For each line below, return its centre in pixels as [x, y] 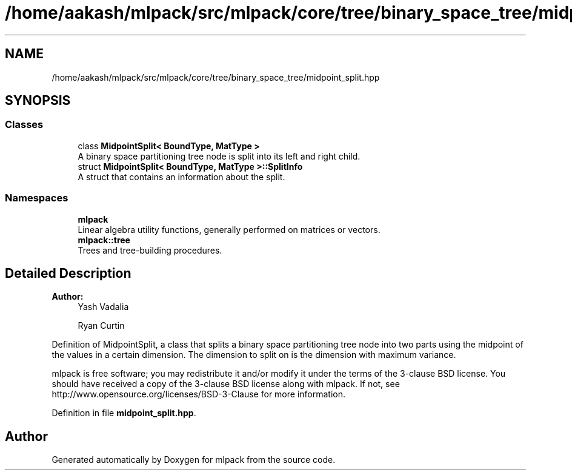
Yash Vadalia [103, 307]
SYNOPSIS [38, 101]
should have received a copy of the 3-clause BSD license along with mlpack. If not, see [226, 384]
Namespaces [37, 198]
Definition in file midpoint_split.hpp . [124, 413]
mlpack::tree [104, 240]
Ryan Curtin [101, 326]
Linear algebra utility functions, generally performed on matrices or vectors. [229, 229]
